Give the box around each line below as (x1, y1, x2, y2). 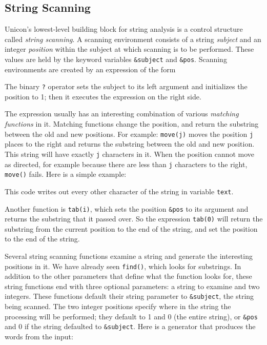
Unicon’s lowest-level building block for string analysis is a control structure (5, 24, 243, 34)
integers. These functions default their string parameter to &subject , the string (5, 291, 254, 301)
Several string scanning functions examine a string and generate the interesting (5, 251, 253, 261)
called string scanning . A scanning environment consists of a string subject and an (5, 33, 261, 44)
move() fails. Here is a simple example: (5, 169, 127, 179)
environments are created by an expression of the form (5, 64, 176, 74)
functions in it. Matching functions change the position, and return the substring (5, 118, 259, 129)
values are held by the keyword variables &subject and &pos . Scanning (5, 53, 227, 64)
